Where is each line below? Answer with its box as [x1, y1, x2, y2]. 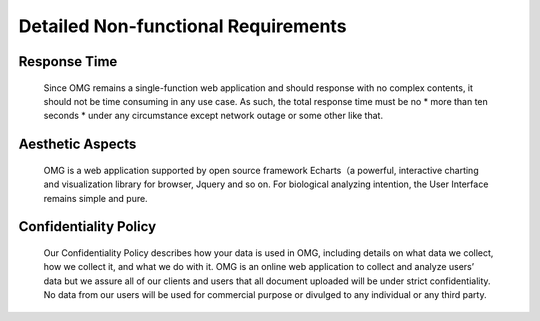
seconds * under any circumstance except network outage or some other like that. [43, 110, 384, 122]
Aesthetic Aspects [18, 136, 137, 153]
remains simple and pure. [43, 192, 149, 204]
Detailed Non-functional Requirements [18, 15, 347, 37]
